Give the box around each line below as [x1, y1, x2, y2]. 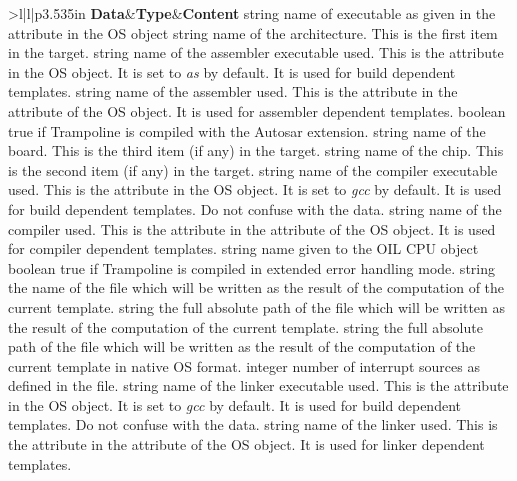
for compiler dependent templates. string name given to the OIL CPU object [8, 238, 479, 259]
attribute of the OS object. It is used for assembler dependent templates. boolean [8, 100, 506, 121]
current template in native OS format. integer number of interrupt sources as [8, 355, 480, 376]
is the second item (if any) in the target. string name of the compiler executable [8, 159, 498, 180]
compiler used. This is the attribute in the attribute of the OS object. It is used [8, 218, 496, 239]
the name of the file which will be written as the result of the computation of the [8, 277, 505, 298]
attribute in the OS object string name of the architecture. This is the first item [8, 22, 498, 43]
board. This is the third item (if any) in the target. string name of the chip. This [8, 140, 504, 161]
